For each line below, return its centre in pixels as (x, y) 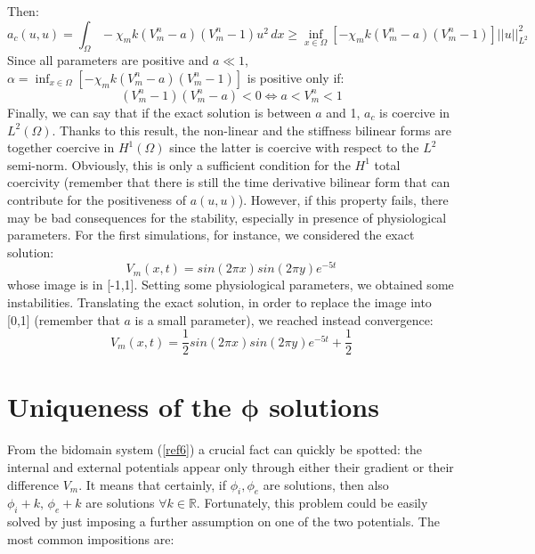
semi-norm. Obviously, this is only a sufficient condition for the (179, 164)
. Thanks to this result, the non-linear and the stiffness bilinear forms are (251, 130)
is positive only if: (296, 77)
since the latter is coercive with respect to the (294, 147)
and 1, (343, 112)
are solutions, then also (326, 484)
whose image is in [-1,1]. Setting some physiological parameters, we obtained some (231, 285)
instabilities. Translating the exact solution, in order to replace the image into (219, 302)
